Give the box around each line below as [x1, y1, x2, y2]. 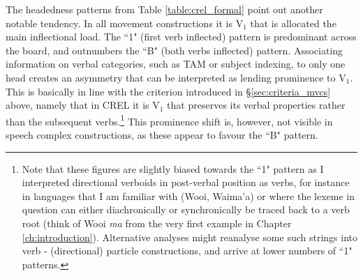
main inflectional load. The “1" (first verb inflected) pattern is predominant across [6, 29, 357, 44]
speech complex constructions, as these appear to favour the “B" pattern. [6, 128, 318, 141]
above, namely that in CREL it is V [6, 98, 160, 112]
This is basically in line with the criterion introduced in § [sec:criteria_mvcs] [6, 84, 331, 98]
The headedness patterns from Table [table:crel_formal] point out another [6, 2, 323, 16]
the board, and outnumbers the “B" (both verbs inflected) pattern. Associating [6, 43, 343, 57]
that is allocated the [250, 15, 336, 30]
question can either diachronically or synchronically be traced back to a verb [22, 202, 350, 217]
